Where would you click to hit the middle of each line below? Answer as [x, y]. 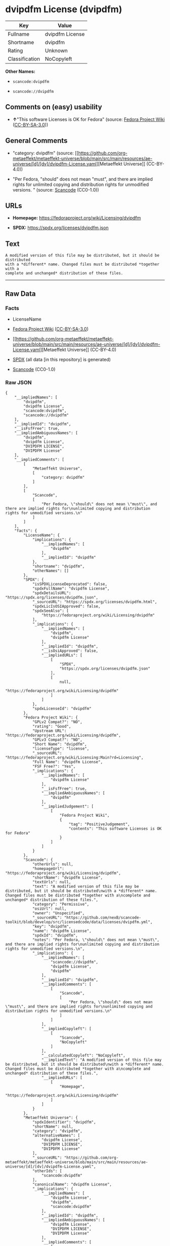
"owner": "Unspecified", [58, 913]
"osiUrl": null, [49, 909]
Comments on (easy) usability [54, 107]
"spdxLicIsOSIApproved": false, [66, 606]
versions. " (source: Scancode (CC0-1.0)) [56, 190]
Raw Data [21, 293]
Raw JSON [18, 382]
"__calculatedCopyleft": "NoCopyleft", [83, 1055]
